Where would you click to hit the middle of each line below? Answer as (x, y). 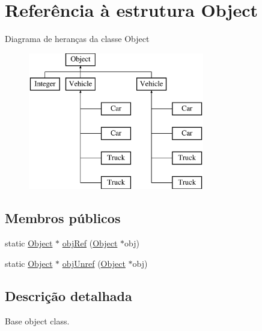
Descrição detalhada (69, 295)
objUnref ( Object (94, 263)
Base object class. (37, 321)
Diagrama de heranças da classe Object (77, 39)
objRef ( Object (90, 243)
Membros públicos (63, 218)
